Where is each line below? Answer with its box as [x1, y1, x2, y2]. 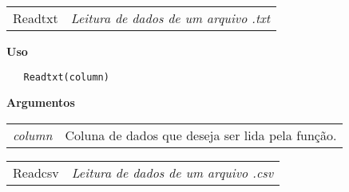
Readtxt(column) [23, 71, 109, 83]
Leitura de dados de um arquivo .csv [71, 163, 274, 182]
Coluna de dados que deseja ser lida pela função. [65, 125, 337, 144]
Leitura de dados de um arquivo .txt [70, 9, 271, 27]
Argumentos [6, 94, 75, 111]
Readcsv [13, 163, 59, 182]
